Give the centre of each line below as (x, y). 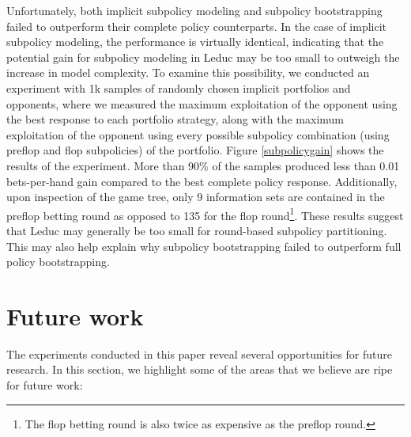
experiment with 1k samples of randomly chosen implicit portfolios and (179, 87)
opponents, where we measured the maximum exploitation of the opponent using (202, 103)
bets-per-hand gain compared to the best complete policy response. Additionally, (202, 181)
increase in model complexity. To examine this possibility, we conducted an (188, 72)
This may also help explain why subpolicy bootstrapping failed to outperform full (204, 246)
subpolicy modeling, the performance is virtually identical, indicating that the (195, 42)
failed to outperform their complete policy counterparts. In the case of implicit (197, 26)
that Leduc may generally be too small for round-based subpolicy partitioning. (197, 230)
